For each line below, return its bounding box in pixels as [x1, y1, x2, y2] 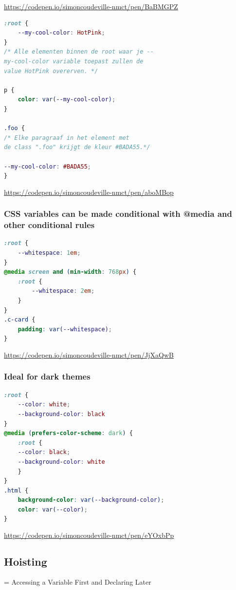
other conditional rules [4, 219, 95, 231]
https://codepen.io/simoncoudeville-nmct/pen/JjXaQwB [4, 349, 174, 360]
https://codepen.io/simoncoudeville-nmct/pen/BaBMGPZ [4, 1, 178, 11]
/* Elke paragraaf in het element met [4, 134, 129, 141]
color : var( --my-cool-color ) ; [18, 96, 116, 103]
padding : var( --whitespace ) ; [18, 325, 112, 333]
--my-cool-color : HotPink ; [18, 29, 105, 37]
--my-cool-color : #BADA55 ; [4, 163, 91, 170]
